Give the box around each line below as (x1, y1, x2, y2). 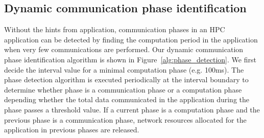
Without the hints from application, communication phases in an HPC (4, 24, 225, 35)
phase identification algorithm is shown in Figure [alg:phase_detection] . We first (4, 54, 256, 64)
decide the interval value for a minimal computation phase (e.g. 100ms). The (4, 64, 244, 75)
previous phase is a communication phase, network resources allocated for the (4, 114, 247, 125)
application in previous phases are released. (4, 124, 139, 135)
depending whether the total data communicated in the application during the (4, 94, 250, 105)
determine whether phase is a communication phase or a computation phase (4, 84, 242, 95)
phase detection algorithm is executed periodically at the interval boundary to (4, 74, 249, 85)
